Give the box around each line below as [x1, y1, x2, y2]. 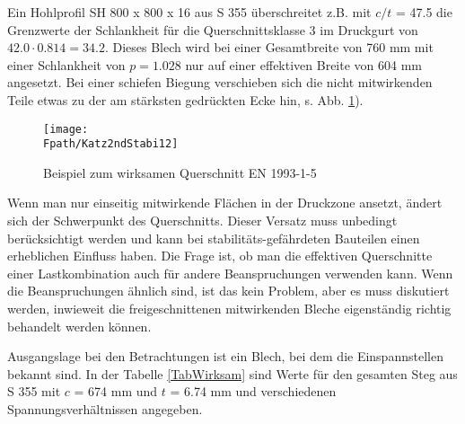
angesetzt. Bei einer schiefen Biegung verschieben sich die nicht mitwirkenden [7, 73, 433, 92]
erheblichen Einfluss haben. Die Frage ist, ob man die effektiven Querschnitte [7, 246, 433, 265]
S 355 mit [7, 382, 61, 401]
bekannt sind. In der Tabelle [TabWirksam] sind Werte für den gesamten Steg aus [7, 364, 458, 383]
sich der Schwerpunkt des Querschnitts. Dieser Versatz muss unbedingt [7, 211, 398, 230]
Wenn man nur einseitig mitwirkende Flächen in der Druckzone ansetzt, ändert [7, 193, 443, 212]
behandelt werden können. [7, 316, 152, 335]
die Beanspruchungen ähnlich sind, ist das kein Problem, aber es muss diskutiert [7, 281, 450, 300]
